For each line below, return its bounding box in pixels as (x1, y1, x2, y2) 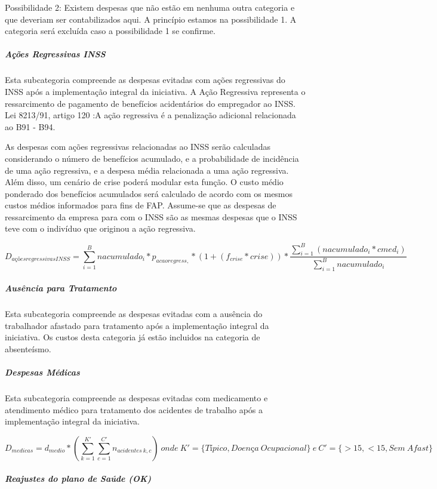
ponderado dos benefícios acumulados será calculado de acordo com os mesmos (5, 187, 293, 199)
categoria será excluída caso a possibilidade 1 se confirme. (5, 24, 216, 37)
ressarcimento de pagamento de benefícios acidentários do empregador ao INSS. (5, 97, 296, 109)
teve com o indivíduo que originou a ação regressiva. (5, 222, 196, 235)
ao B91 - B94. (5, 120, 56, 133)
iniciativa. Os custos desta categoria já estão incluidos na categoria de (5, 331, 260, 343)
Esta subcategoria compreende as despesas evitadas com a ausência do (5, 307, 263, 320)
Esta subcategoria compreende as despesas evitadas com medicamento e (5, 392, 268, 404)
